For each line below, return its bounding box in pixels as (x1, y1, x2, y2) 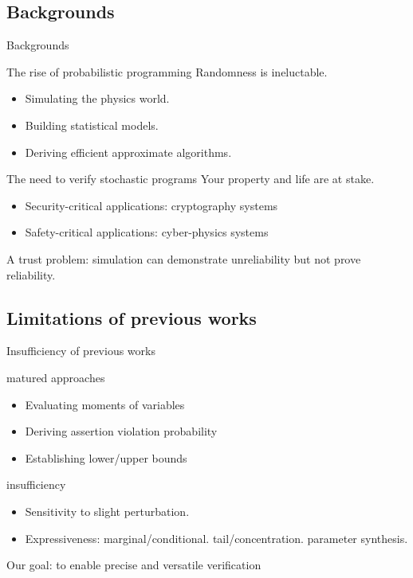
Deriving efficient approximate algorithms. (25, 143, 232, 160)
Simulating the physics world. (25, 90, 170, 107)
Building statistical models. (25, 116, 159, 133)
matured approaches (6, 369, 105, 385)
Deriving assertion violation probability (25, 423, 218, 439)
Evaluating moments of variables (25, 396, 185, 412)
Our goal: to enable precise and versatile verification (6, 557, 262, 573)
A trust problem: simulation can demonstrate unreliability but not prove (6, 250, 361, 267)
